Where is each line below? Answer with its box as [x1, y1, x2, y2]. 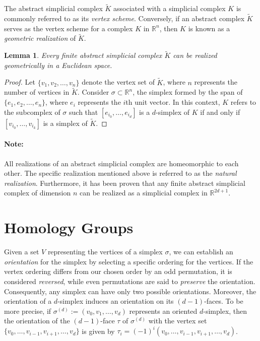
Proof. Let [4, 77, 35, 87]
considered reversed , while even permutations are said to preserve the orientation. [4, 276, 255, 286]
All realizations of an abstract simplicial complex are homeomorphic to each [4, 158, 239, 168]
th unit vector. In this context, [125, 97, 220, 107]
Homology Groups [4, 217, 134, 238]
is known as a [188, 23, 230, 33]
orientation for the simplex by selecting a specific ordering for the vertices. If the [4, 256, 253, 266]
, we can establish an [169, 246, 233, 257]
